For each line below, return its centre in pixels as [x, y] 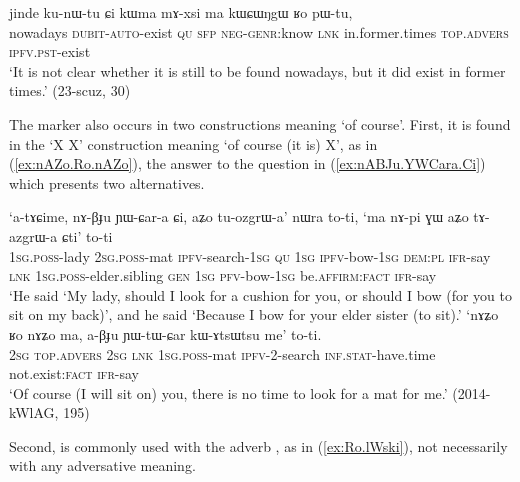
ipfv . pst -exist [50, 51]
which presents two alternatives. [107, 182]
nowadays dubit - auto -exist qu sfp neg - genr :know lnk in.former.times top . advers [259, 31]
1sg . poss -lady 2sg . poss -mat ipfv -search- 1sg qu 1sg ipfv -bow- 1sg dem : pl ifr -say [250, 255]
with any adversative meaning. [102, 465]
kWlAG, [34, 412]
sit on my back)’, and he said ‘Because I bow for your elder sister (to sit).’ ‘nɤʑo [254, 314]
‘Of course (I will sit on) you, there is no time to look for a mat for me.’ [228, 392]
